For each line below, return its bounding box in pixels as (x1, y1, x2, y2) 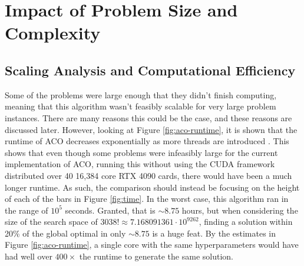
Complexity (5, 21, 101, 45)
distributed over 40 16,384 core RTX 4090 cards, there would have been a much (5, 169, 292, 181)
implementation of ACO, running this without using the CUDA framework (5, 158, 275, 170)
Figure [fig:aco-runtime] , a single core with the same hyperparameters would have (5, 238, 299, 251)
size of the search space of (5, 215, 98, 228)
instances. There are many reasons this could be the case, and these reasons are (5, 111, 292, 124)
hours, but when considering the (181, 204, 298, 216)
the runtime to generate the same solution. (79, 250, 233, 262)
